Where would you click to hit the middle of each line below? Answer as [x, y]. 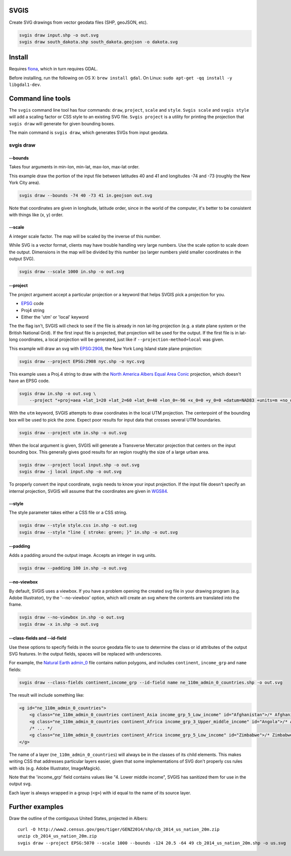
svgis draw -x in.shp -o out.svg [59, 624]
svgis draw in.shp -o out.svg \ [58, 394]
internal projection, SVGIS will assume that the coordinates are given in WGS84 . [89, 491]
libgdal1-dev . [25, 84]
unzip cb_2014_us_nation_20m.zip [57, 836]
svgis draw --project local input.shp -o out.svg [79, 465]
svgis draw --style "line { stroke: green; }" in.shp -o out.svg [98, 532]
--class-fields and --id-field [38, 638]
